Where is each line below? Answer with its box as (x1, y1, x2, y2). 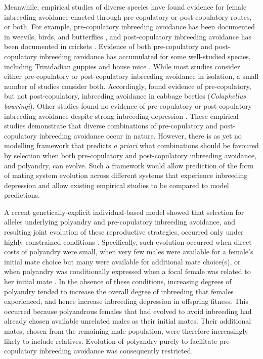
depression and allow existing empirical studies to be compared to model (4, 179, 229, 190)
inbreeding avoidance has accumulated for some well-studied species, (39, 51, 251, 61)
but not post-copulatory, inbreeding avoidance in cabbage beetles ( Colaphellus (4, 91, 246, 101)
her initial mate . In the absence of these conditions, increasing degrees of (4, 276, 232, 287)
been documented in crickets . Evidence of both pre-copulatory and (4, 41, 212, 52)
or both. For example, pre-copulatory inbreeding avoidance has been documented (4, 21, 255, 32)
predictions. (4, 190, 40, 200)
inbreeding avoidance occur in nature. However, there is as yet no (39, 130, 242, 141)
